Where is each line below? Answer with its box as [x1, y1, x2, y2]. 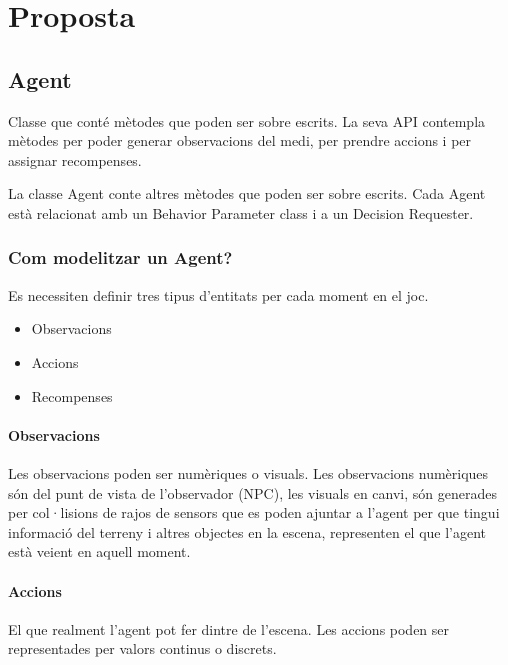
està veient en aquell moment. [8, 541, 191, 562]
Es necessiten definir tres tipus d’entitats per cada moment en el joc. [8, 284, 429, 305]
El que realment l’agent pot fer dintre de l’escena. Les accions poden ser [8, 618, 450, 639]
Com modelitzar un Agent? [8, 245, 233, 270]
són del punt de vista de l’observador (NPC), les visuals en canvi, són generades [8, 482, 497, 503]
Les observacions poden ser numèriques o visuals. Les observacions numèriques [8, 462, 489, 483]
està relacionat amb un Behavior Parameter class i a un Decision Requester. [8, 202, 474, 223]
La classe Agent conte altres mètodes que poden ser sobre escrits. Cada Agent [8, 183, 486, 204]
